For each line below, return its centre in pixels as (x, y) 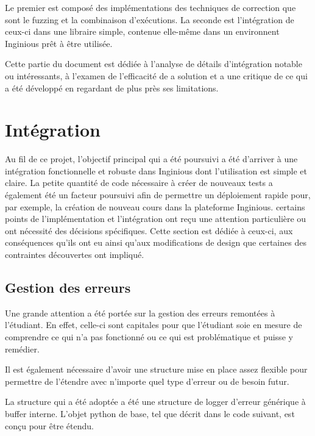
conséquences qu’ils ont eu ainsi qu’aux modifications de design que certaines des (156, 242)
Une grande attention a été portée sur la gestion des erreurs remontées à (140, 313)
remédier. (22, 348)
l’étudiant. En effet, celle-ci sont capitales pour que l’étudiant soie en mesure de (154, 325)
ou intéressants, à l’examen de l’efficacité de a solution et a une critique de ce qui (156, 75)
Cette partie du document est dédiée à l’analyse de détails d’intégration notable (154, 64)
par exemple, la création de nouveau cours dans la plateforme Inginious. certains (155, 206)
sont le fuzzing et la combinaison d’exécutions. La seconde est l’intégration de (150, 19)
